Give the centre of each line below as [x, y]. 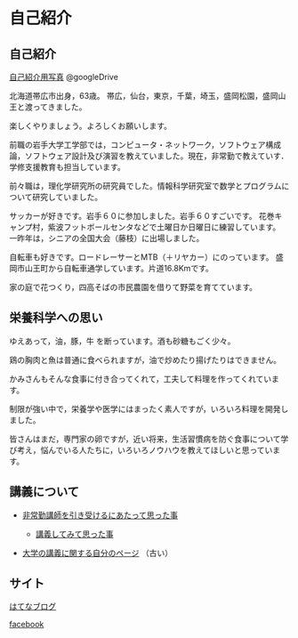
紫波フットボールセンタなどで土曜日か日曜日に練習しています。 [164, 227]
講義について [44, 492]
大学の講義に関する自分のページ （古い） [97, 553]
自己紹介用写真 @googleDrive [64, 77]
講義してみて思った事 [74, 534]
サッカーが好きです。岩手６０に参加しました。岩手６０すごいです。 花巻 [142, 216]
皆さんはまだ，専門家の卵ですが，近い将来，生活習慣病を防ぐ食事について [145, 439]
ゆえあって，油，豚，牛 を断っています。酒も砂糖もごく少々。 [122, 341]
